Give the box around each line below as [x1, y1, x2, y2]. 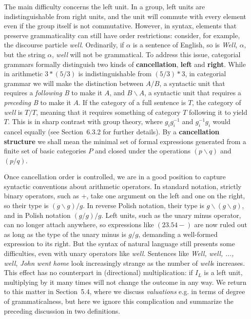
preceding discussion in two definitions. [4, 305, 120, 316]
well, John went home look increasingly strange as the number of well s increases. [4, 257, 245, 268]
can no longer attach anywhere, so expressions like [4, 219, 154, 230]
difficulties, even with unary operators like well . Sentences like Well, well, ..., [4, 248, 234, 258]
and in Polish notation [4, 210, 71, 220]
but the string [4, 49, 45, 59]
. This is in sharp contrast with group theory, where [8, 116, 163, 127]
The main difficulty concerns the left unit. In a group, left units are [4, 1, 205, 11]
